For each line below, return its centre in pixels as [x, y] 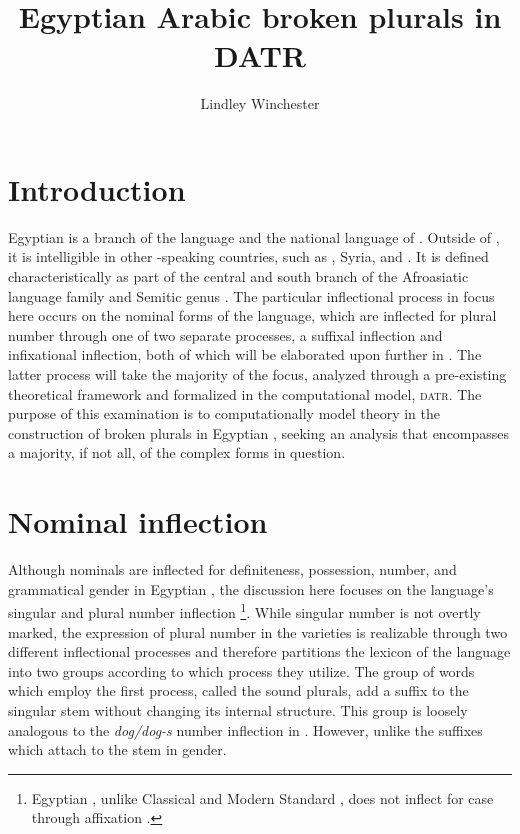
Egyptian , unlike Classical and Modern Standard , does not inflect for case [262, 797]
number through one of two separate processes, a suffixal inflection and [225, 334]
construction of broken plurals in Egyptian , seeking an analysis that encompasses [259, 432]
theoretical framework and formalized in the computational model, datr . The [245, 393]
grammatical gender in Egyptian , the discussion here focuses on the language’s [251, 588]
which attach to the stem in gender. [117, 749]
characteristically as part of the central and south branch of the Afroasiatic [238, 276]
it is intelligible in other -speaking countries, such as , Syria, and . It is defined [248, 256]
